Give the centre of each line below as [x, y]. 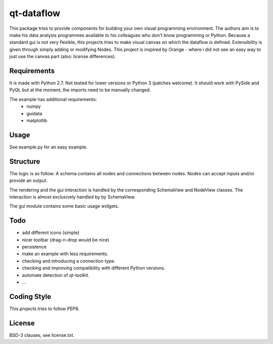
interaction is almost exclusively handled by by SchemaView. [73, 196]
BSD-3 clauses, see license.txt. [42, 335]
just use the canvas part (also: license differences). [63, 57]
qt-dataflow [35, 13]
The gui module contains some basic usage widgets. [64, 206]
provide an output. [29, 181]
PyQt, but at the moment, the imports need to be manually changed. [80, 90]
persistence [34, 247]
